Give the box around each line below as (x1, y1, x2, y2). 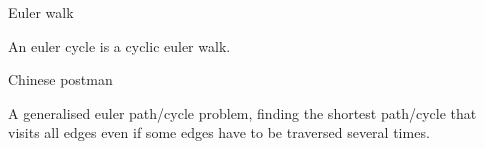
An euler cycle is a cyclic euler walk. (8, 35, 231, 56)
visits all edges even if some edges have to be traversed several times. (8, 122, 430, 143)
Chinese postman (8, 69, 113, 90)
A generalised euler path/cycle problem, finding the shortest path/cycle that (8, 102, 477, 123)
